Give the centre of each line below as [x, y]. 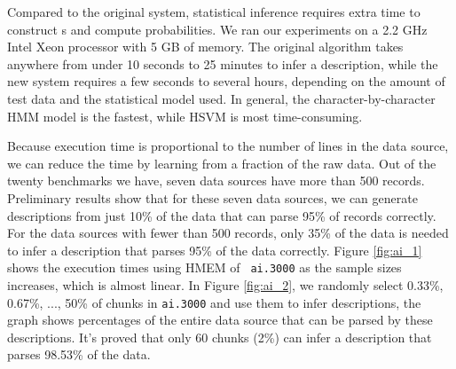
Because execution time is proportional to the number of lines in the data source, [228, 146]
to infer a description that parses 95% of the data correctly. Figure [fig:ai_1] [215, 250]
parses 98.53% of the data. [79, 354]
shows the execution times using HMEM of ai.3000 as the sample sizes [204, 267]
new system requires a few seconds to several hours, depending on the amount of [226, 81]
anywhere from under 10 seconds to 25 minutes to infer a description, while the [223, 63]
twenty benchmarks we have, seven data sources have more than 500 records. [216, 181]
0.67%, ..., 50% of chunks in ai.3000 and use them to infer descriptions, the [214, 302]
